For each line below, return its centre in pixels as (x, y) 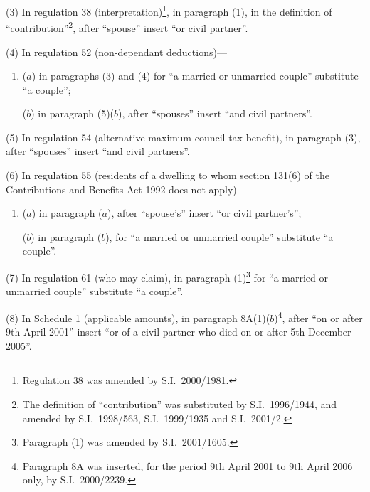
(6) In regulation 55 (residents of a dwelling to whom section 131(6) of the (168, 175)
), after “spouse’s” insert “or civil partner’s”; (204, 213)
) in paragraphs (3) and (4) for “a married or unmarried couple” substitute (195, 76)
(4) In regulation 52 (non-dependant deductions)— (116, 52)
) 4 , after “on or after (318, 316)
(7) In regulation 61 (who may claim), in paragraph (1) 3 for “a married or (167, 276)
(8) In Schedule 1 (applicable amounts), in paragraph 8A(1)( (138, 317)
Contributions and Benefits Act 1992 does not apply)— (126, 189)
